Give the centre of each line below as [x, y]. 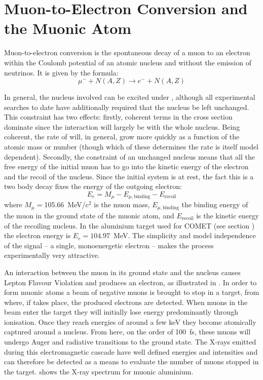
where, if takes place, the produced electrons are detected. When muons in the [126, 302]
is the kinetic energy [228, 215]
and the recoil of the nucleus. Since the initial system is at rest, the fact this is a [129, 176]
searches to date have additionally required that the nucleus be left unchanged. [127, 107]
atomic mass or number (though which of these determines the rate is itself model [131, 147]
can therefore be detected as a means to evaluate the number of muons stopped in [131, 362]
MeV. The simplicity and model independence [185, 235]
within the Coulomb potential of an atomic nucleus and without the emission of [128, 62]
